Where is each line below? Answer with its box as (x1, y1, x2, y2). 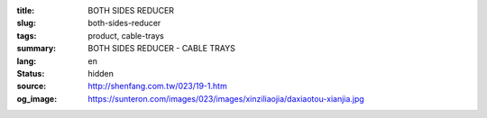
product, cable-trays (87, 30, 164, 41)
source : (16, 81, 47, 92)
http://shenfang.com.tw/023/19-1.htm (87, 81, 227, 92)
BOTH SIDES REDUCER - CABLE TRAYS (87, 43, 236, 54)
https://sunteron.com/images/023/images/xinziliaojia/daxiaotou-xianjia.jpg (87, 93, 364, 104)
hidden (87, 68, 115, 78)
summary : (16, 43, 57, 54)
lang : (16, 55, 37, 67)
